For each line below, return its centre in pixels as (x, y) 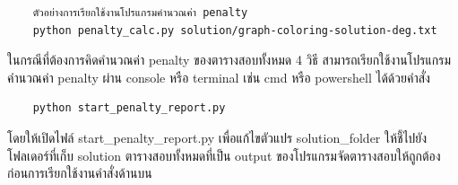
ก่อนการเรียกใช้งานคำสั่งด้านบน (80, 173)
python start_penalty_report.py (129, 108)
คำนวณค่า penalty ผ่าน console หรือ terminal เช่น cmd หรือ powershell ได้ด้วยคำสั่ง (219, 77)
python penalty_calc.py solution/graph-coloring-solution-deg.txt (235, 30)
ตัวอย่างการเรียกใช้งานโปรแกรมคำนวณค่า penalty (140, 13)
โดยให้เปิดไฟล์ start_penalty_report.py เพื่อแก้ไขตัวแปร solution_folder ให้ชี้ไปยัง (217, 137)
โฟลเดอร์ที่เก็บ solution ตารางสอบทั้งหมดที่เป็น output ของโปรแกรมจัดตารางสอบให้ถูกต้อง (224, 155)
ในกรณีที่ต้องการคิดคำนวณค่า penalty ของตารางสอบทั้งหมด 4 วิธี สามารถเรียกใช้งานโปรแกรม (229, 60)
